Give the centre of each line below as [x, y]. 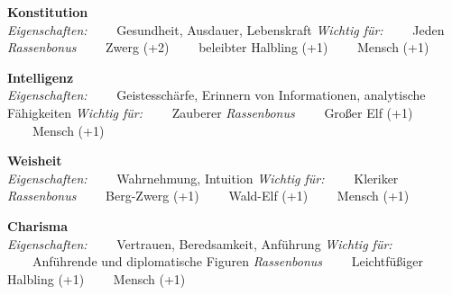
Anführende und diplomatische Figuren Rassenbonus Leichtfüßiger [227, 261]
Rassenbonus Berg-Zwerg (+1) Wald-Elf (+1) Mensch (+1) [208, 196]
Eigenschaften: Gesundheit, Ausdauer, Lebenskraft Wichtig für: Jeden [226, 29]
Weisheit [35, 161]
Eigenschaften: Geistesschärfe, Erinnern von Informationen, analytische [217, 95]
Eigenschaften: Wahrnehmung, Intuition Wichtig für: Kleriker [203, 178]
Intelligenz [41, 77]
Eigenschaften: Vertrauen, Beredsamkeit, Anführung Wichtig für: [200, 243]
